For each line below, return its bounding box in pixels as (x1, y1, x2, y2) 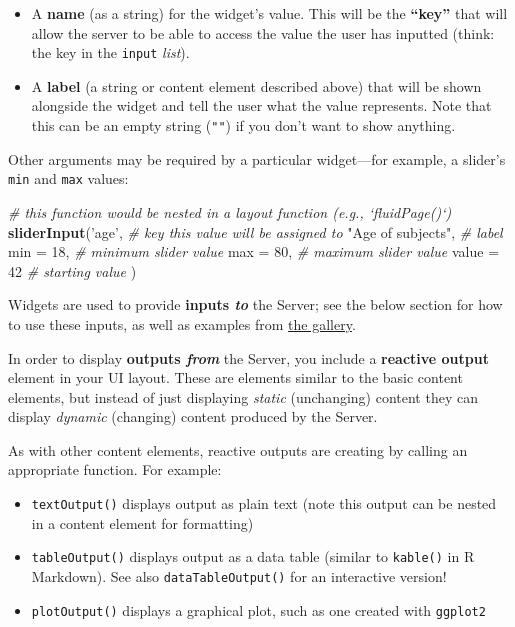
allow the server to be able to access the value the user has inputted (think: (31, 22, 495, 43)
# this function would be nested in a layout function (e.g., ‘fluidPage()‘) (8, 201, 452, 222)
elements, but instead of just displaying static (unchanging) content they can (8, 386, 478, 407)
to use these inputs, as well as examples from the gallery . (8, 313, 356, 334)
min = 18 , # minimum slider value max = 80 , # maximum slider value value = (8, 241, 500, 262)
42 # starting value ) (8, 260, 137, 281)
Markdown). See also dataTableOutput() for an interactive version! (31, 565, 447, 586)
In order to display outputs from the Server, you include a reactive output (8, 347, 489, 368)
